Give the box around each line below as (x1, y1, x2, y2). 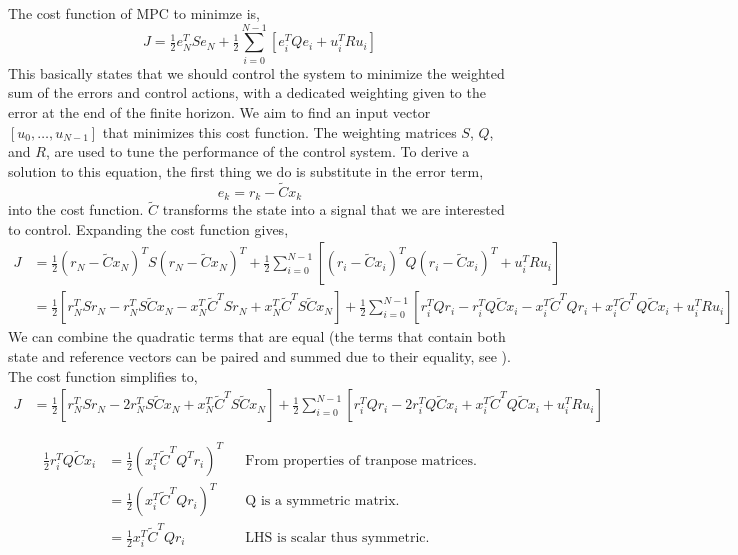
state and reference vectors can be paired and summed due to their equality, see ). (8, 346, 511, 367)
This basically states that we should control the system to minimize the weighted (8, 62, 505, 83)
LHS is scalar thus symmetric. (245, 531, 430, 546)
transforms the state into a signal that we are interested (162, 199, 505, 220)
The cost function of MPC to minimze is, (8, 3, 260, 23)
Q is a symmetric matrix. (245, 494, 400, 509)
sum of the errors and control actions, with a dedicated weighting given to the (8, 82, 486, 103)
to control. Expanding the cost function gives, (8, 218, 289, 239)
